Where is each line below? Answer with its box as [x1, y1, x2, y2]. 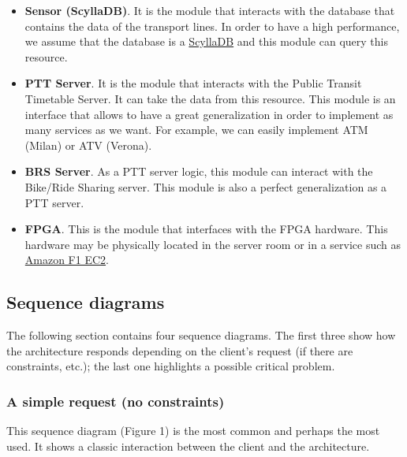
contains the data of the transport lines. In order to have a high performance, [24, 17, 400, 34]
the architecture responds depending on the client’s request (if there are [6, 342, 353, 359]
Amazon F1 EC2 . [24, 251, 109, 268]
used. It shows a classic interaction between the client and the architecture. [6, 437, 370, 454]
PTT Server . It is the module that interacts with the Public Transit [24, 75, 362, 91]
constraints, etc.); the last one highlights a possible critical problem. [6, 358, 335, 374]
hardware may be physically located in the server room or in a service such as [24, 236, 401, 252]
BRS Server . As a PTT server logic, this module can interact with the [24, 163, 373, 180]
